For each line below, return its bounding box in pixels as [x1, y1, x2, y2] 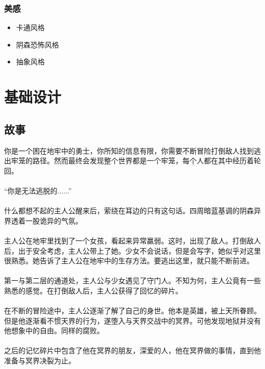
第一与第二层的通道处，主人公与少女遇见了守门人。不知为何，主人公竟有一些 [4, 275, 261, 286]
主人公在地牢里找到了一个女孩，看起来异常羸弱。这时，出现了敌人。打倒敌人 [4, 235, 261, 245]
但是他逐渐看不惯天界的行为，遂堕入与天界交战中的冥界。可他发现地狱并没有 [4, 315, 261, 326]
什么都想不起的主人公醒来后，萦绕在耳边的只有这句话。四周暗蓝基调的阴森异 [4, 205, 261, 216]
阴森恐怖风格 [16, 39, 59, 50]
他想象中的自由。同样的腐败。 [4, 325, 104, 336]
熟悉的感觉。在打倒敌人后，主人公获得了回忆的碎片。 [4, 285, 182, 296]
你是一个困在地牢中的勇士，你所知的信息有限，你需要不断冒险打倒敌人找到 [4, 145, 254, 156]
